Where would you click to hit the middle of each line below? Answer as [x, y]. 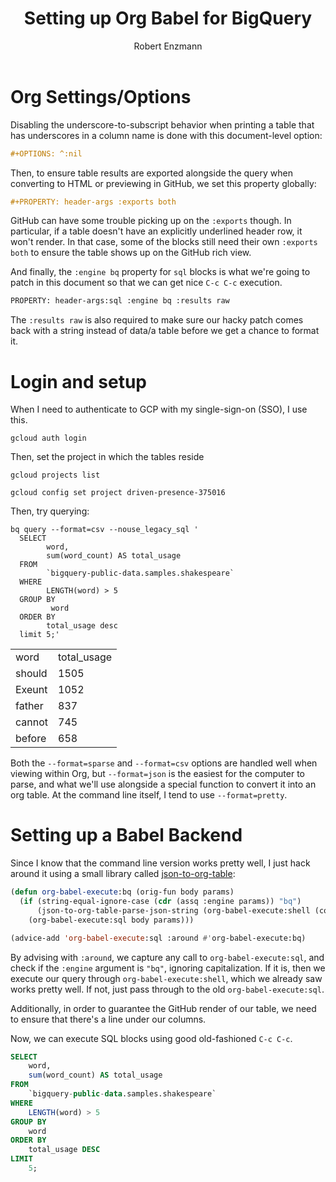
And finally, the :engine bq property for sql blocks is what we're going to [160, 272]
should [31, 674]
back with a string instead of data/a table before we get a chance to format [165, 331]
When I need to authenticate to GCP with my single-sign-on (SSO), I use [159, 409]
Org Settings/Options [101, 96]
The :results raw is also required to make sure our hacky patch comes [157, 320]
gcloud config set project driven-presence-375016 [118, 493]
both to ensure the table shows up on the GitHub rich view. [131, 253]
